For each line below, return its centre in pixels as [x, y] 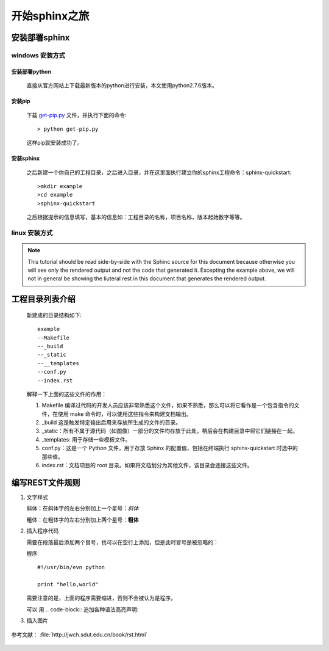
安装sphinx [26, 158]
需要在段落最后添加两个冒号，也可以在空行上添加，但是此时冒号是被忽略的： [122, 542]
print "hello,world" [68, 584]
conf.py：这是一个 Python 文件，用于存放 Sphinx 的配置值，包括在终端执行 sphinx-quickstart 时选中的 [170, 448]
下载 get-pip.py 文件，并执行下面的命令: [77, 115]
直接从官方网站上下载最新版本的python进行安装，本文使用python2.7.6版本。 [122, 85]
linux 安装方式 [32, 233]
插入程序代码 [43, 531]
